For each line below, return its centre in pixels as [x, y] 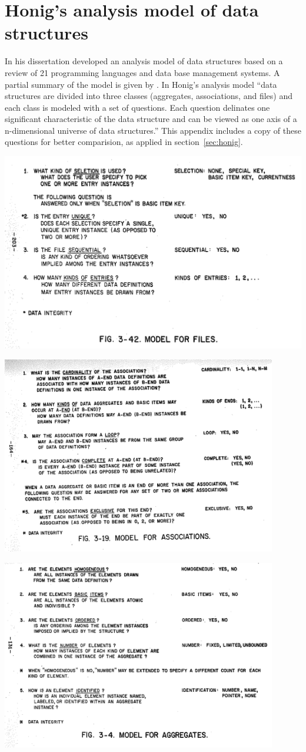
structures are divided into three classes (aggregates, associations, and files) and [149, 96]
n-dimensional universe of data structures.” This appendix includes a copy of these [153, 130]
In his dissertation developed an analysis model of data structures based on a [144, 61]
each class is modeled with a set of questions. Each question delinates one [137, 107]
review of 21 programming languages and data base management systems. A [142, 72]
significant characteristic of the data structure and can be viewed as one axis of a [151, 119]
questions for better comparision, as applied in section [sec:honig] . [124, 142]
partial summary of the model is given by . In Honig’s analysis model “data [141, 84]
